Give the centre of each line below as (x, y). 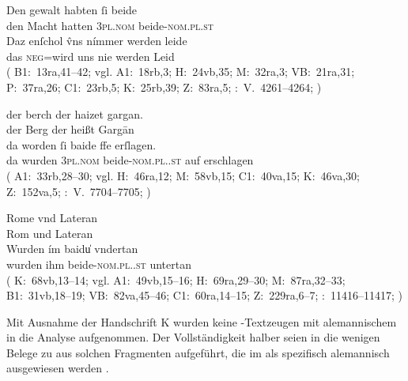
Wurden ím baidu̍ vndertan (72, 249)
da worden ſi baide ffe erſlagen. (81, 144)
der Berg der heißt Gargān (70, 129)
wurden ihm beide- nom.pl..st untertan (99, 264)
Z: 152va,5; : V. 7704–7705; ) (79, 191)
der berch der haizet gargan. (75, 113)
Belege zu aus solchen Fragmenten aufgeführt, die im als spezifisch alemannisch (198, 352)
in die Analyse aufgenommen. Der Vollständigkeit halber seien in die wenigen (193, 337)
